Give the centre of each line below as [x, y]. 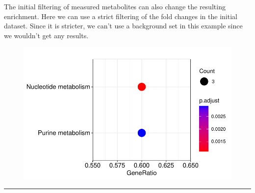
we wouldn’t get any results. [46, 35]
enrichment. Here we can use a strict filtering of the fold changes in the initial [121, 16]
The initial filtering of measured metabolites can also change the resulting [115, 6]
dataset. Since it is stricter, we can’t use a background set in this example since [123, 26]
